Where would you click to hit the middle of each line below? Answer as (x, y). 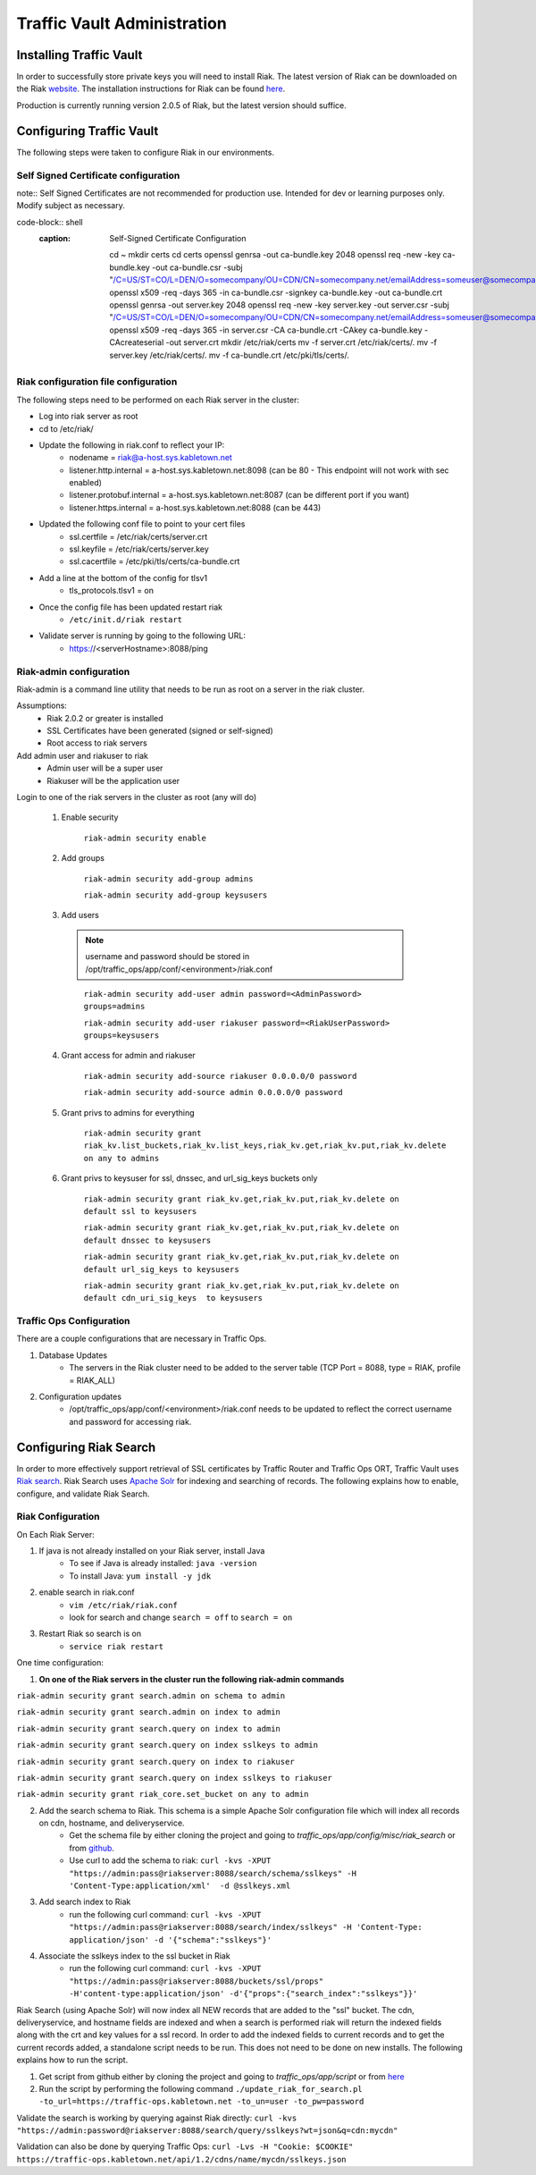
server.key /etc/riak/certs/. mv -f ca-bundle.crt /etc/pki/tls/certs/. (230, 355)
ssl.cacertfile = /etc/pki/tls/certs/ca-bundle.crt (155, 561)
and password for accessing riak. (130, 1421)
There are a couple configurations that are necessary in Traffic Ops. (142, 1339)
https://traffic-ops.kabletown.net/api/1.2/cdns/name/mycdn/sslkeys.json (182, 2159)
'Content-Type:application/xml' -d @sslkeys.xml (180, 1886)
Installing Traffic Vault (80, 55)
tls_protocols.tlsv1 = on (111, 591)
